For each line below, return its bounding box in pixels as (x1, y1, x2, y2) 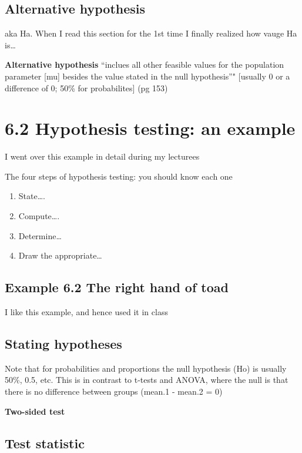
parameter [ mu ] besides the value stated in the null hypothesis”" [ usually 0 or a (5, 70, 290, 82)
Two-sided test (5, 405, 65, 417)
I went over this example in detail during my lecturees (5, 150, 200, 163)
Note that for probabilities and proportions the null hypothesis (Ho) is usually (5, 362, 287, 374)
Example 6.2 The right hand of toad (5, 278, 229, 296)
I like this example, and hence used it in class (5, 306, 168, 318)
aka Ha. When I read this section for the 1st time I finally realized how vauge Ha (5, 27, 297, 39)
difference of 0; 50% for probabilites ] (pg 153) (5, 81, 168, 94)
